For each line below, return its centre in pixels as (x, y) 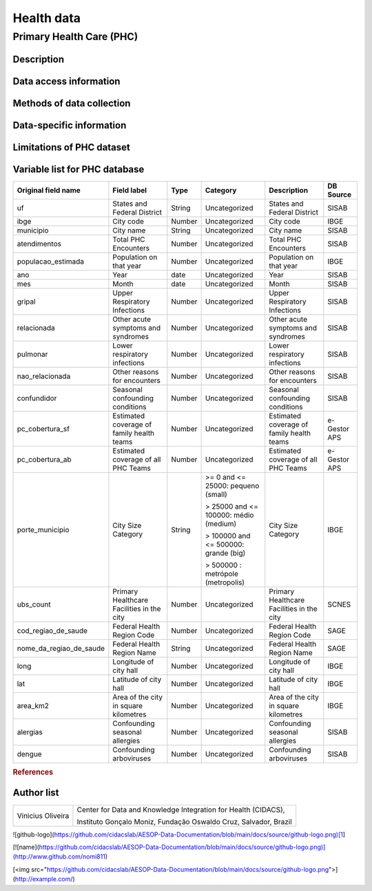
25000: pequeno (232, 485)
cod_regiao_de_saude (52, 630)
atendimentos (39, 244)
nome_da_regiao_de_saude (61, 648)
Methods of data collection (72, 103)
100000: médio (229, 515)
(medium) (221, 523)
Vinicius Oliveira (43, 816)
